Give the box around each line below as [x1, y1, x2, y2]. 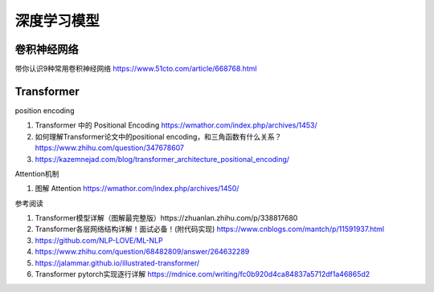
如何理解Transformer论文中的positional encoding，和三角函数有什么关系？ [35, 132, 282, 141]
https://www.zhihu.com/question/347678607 [35, 143, 185, 152]
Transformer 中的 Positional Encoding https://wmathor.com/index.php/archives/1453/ [35, 120, 317, 130]
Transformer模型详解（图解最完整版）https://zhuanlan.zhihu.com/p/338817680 [35, 213, 298, 223]
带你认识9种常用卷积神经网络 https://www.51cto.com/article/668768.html [14, 64, 257, 74]
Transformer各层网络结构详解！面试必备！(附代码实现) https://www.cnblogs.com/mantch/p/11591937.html [35, 225, 385, 234]
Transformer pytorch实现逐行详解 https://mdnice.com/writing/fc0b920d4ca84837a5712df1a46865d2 [35, 270, 371, 279]
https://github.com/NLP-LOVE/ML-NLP [35, 235, 164, 245]
